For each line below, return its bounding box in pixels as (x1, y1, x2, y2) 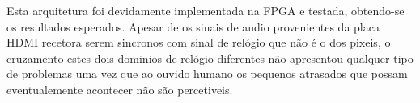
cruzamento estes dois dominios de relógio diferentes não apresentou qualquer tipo (6, 49, 414, 66)
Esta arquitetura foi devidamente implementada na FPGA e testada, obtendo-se (6, 2, 405, 19)
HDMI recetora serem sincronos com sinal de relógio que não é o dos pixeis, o (6, 34, 391, 51)
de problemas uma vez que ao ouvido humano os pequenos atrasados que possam (6, 65, 408, 82)
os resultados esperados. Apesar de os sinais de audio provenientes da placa (6, 18, 380, 35)
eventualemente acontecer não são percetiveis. (6, 80, 233, 97)
